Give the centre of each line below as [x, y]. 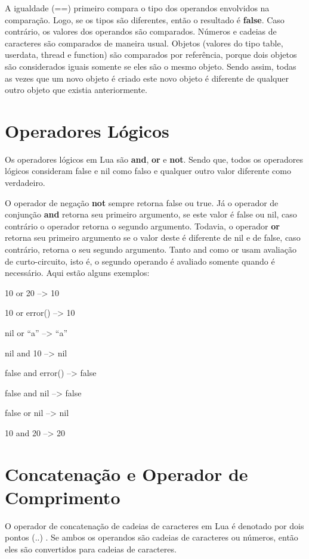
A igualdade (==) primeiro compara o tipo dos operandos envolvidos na [137, 8]
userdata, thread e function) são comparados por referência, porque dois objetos [151, 55]
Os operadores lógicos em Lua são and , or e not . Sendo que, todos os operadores [154, 159]
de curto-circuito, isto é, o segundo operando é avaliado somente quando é [140, 261]
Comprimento [63, 497]
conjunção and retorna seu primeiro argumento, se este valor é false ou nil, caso [151, 214]
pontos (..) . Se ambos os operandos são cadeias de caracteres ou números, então [152, 537]
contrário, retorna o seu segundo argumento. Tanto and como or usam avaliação [151, 249]
